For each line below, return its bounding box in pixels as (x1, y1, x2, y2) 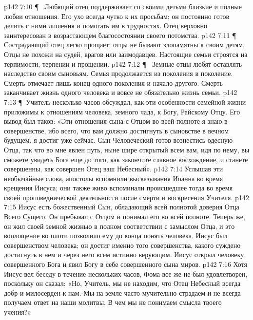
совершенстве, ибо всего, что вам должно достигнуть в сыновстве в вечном (4, 125, 229, 135)
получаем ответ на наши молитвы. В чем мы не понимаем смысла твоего (4, 297, 222, 307)
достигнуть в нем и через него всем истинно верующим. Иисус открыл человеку (4, 249, 244, 260)
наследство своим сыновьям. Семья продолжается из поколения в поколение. (4, 68, 233, 78)
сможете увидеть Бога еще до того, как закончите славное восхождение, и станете (4, 154, 248, 164)
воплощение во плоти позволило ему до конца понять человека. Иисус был (4, 230, 228, 241)
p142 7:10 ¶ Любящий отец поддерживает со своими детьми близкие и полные (4, 1, 242, 11)
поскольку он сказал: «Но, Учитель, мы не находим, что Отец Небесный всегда (4, 278, 241, 288)
